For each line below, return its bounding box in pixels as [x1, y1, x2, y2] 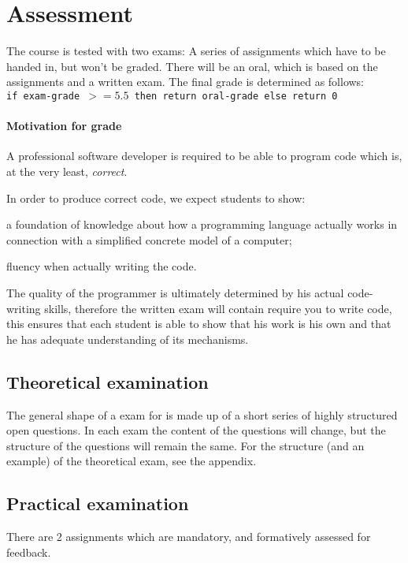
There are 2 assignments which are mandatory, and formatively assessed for [6, 528, 371, 545]
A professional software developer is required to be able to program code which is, [6, 147, 402, 164]
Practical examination [6, 491, 189, 516]
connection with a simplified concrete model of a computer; [6, 231, 292, 248]
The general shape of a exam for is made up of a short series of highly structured [6, 406, 398, 423]
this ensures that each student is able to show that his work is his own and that [6, 315, 391, 332]
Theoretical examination [6, 369, 209, 393]
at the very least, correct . [6, 162, 128, 179]
